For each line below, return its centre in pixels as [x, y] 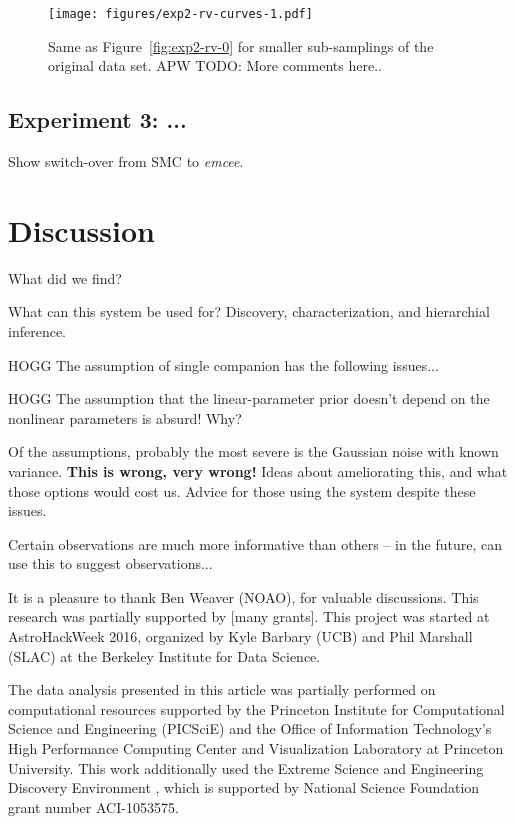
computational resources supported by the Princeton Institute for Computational [256, 708]
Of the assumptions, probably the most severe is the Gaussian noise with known [253, 451]
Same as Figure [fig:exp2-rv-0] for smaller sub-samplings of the [241, 45]
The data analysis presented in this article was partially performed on [222, 689]
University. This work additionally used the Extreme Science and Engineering [246, 767]
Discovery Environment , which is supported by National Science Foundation [244, 787]
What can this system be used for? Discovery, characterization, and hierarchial [249, 311]
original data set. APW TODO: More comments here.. [215, 65]
